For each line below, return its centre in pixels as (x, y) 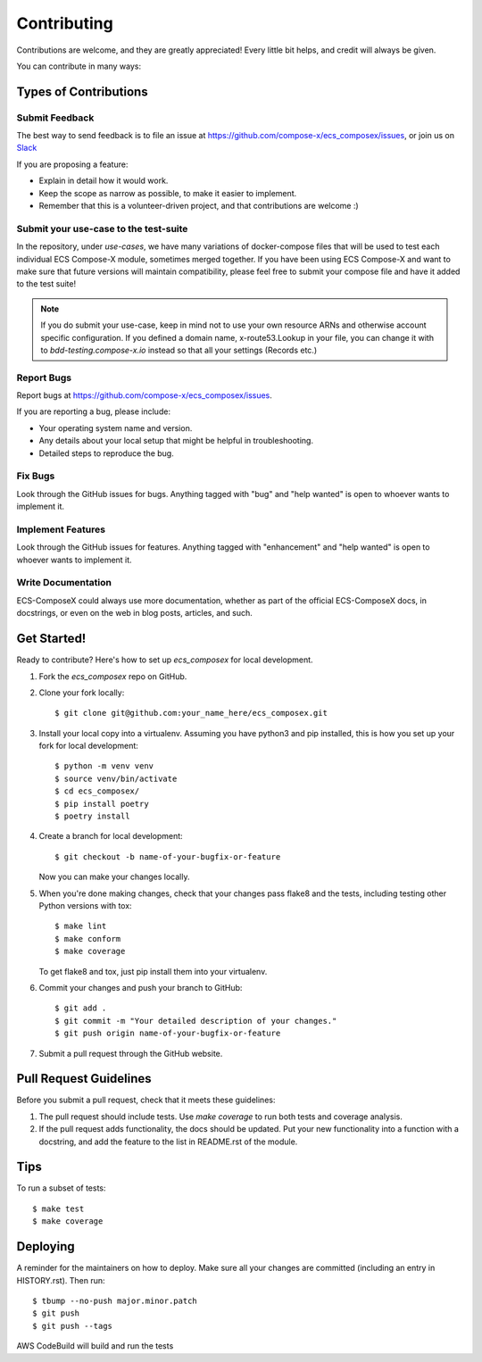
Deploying (46, 1246)
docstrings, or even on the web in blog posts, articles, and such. (135, 613)
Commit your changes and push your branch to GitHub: (141, 987)
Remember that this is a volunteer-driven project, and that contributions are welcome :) (199, 206)
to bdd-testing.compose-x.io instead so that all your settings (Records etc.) (179, 350)
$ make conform (88, 938)
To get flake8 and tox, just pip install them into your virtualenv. (153, 971)
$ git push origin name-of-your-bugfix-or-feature (168, 1034)
